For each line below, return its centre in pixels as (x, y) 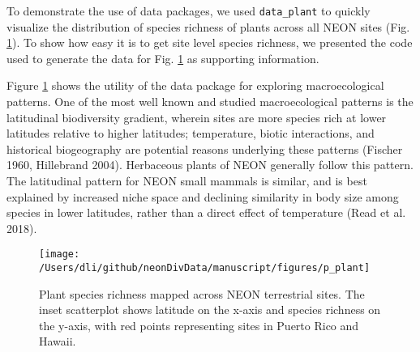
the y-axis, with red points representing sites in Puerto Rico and (199, 325)
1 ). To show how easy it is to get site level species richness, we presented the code (210, 42)
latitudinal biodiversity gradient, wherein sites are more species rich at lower (197, 117)
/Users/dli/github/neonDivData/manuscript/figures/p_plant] (205, 268)
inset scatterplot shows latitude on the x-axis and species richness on (210, 310)
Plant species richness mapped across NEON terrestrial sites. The (202, 293)
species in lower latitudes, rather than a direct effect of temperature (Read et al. (206, 212)
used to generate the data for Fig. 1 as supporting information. (163, 58)
